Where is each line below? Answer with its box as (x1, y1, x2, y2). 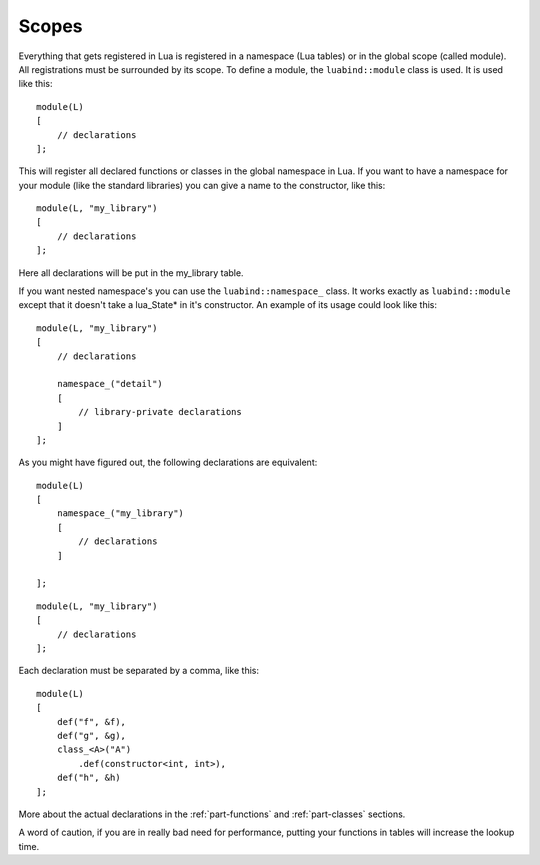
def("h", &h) (56, 772, 121, 784)
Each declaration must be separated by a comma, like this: (18, 665, 260, 677)
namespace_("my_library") (56, 508, 185, 519)
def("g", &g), (56, 730, 127, 741)
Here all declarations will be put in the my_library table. (18, 266, 244, 279)
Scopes (18, 15, 83, 37)
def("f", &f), (56, 716, 127, 727)
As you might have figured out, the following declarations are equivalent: (18, 456, 318, 469)
